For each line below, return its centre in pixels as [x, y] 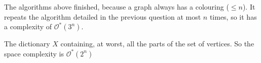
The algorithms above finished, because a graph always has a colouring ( [117, 7]
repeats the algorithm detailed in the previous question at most [103, 16]
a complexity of [28, 26]
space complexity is [34, 53]
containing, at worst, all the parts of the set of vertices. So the [157, 44]
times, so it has [233, 16]
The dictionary [27, 44]
